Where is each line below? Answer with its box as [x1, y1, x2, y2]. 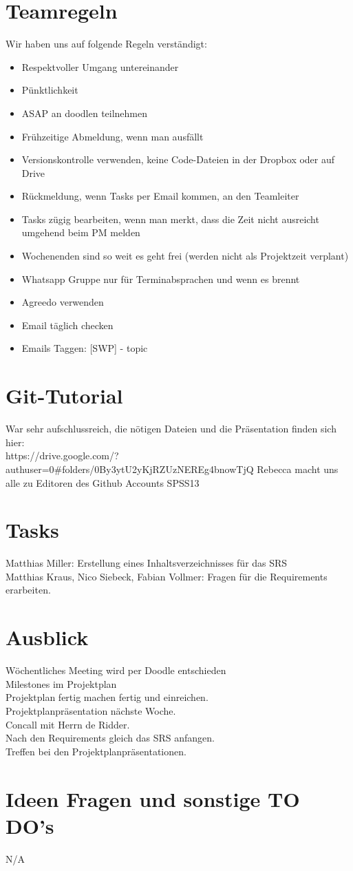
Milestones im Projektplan [6, 676, 117, 691]
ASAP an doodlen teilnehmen [21, 105, 148, 120]
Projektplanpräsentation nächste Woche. [6, 703, 176, 717]
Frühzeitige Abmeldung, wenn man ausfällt [21, 129, 204, 143]
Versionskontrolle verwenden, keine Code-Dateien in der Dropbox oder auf [21, 152, 335, 167]
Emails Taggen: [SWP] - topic [21, 341, 148, 355]
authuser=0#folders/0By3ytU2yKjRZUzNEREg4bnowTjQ [6, 461, 254, 476]
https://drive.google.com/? [6, 448, 119, 463]
